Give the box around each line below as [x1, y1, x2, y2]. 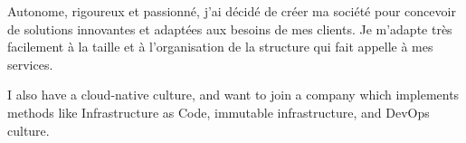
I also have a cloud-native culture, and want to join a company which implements [7, 85, 460, 104]
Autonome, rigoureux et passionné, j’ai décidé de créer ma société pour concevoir [7, 2, 456, 20]
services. [7, 54, 53, 73]
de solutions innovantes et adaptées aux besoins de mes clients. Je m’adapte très [7, 19, 452, 38]
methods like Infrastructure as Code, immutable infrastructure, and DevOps [7, 102, 430, 121]
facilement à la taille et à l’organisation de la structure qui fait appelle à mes [7, 37, 433, 56]
